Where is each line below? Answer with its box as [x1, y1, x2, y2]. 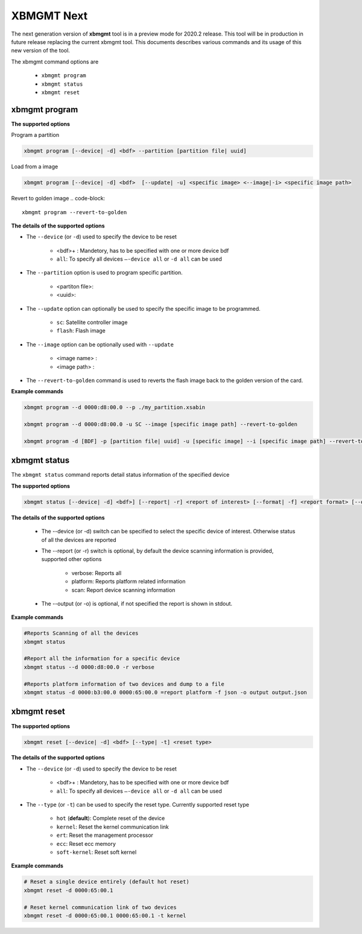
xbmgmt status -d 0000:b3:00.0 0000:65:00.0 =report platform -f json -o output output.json [24, 689, 307, 696]
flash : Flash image [56, 327, 106, 334]
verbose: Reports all [71, 569, 122, 576]
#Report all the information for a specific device [24, 655, 180, 662]
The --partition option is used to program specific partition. [26, 269, 183, 276]
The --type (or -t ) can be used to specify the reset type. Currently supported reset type [26, 801, 250, 809]
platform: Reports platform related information [71, 578, 186, 585]
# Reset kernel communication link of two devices [24, 904, 177, 910]
